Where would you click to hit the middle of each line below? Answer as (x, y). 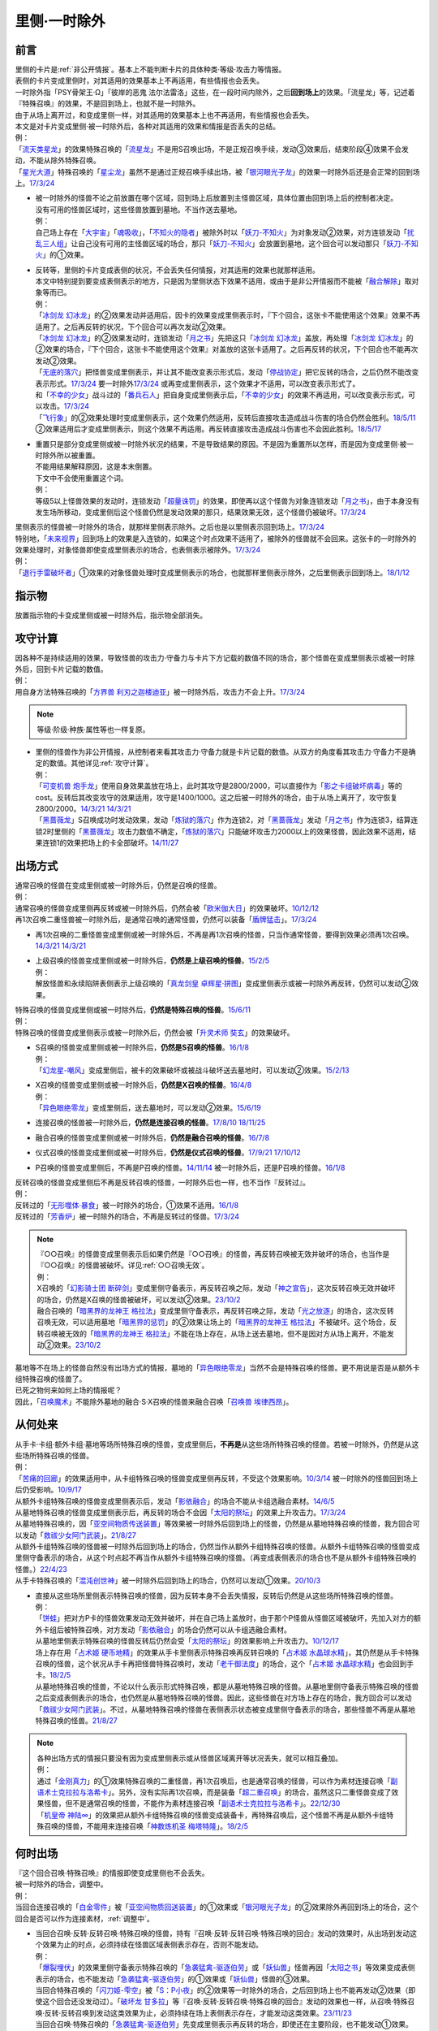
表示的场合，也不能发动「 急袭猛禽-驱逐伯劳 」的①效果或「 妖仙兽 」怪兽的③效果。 (175, 1979)
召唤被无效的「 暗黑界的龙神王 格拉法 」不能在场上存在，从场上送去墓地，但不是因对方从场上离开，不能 (215, 1333)
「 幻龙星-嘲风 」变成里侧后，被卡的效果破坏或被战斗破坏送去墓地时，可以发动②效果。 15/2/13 (192, 1070)
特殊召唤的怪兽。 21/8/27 (76, 1720)
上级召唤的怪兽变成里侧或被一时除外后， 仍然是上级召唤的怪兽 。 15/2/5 (152, 961)
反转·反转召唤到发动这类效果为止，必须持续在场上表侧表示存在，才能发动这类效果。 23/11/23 (198, 2013)
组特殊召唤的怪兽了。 (51, 1379)
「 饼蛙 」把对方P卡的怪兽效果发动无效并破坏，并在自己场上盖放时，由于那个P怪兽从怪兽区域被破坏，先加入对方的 (224, 1618)
